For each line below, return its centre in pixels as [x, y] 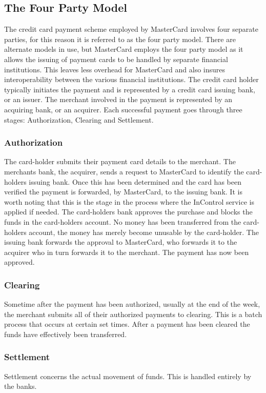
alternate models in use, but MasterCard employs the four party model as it [124, 49]
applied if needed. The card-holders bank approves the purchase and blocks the [128, 212]
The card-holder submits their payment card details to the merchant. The [120, 161]
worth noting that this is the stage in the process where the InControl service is [129, 201]
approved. [19, 262]
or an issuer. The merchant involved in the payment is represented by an [118, 99]
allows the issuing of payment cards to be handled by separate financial [116, 59]
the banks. [21, 386]
